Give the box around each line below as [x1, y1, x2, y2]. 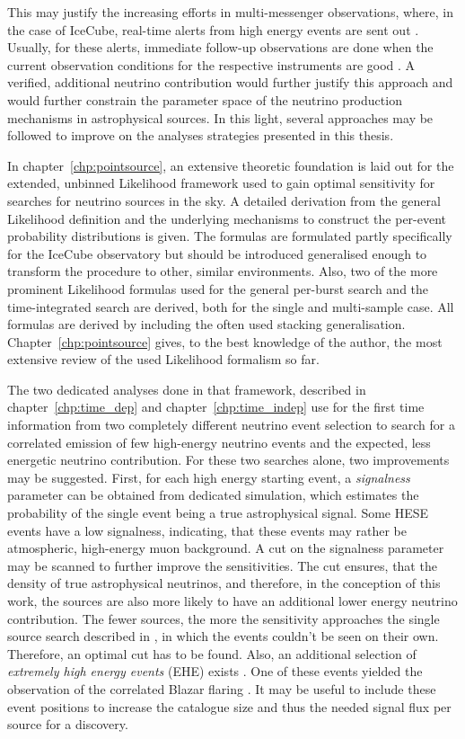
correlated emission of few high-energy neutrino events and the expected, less [7, 432, 431, 451]
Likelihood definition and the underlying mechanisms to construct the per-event [7, 209, 447, 227]
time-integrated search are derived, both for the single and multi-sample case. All [7, 297, 454, 316]
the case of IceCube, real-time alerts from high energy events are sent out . [7, 20, 419, 39]
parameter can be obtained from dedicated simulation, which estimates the [7, 485, 419, 504]
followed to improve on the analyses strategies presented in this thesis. [7, 126, 394, 145]
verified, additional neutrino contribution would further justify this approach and [7, 73, 453, 92]
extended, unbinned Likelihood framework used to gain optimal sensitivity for [7, 174, 435, 192]
